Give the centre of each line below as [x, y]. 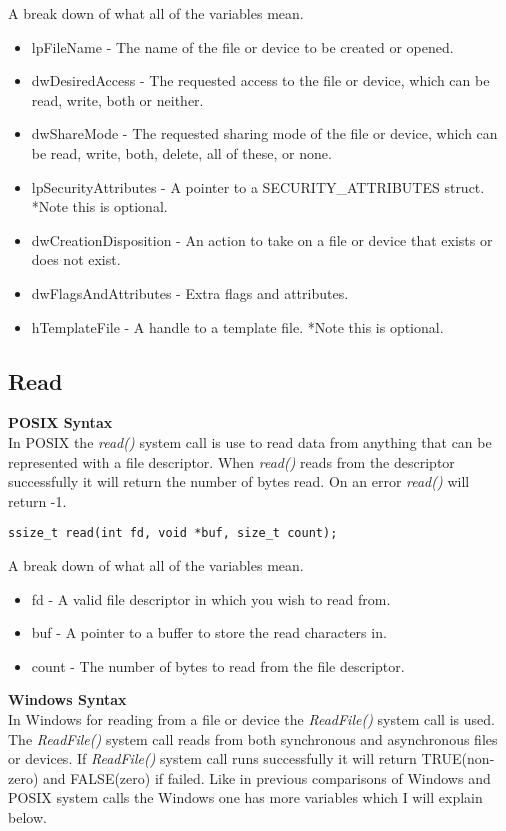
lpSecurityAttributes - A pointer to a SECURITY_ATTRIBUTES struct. [258, 186]
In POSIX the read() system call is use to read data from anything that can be [250, 441]
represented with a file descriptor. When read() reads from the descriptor [231, 461]
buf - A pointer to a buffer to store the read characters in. [209, 632]
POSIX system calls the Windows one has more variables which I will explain [245, 797]
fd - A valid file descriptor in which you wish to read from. [211, 598]
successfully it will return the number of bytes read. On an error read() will [239, 481]
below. [27, 816]
